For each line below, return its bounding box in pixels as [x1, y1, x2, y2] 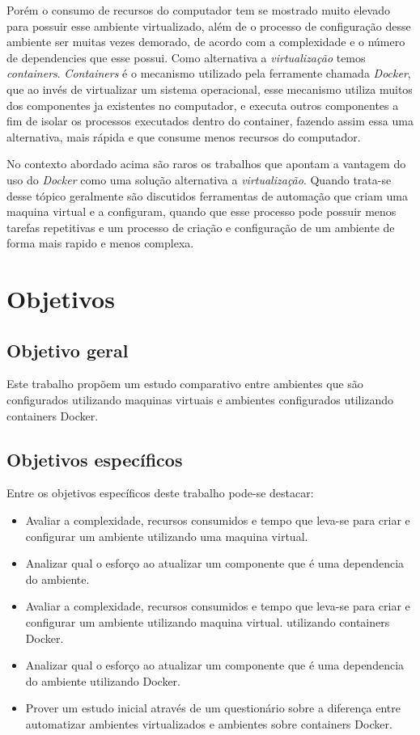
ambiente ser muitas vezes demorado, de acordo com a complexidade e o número [6, 33, 405, 50]
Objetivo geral [6, 337, 129, 362]
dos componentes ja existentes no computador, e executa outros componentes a [6, 96, 399, 113]
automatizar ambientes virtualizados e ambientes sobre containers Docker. [25, 716, 392, 732]
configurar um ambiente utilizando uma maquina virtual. [25, 527, 308, 544]
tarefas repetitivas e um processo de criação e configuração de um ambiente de [6, 218, 395, 235]
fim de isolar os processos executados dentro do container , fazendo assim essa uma [6, 112, 414, 129]
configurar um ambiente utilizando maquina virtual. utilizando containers [25, 614, 390, 631]
